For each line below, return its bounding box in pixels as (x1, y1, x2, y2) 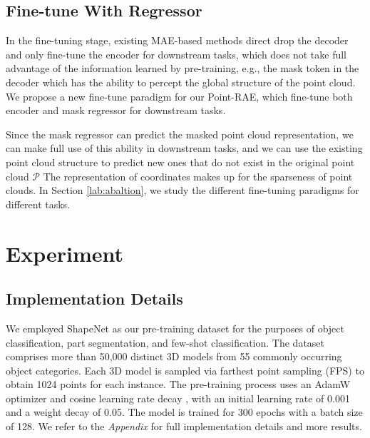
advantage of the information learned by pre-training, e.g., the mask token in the (6, 61, 359, 76)
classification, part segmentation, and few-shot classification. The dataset (6, 335, 325, 350)
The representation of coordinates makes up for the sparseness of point (43, 168, 353, 183)
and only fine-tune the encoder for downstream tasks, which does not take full (6, 46, 346, 61)
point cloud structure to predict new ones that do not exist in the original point (6, 154, 355, 169)
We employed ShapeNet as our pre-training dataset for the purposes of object (6, 320, 344, 335)
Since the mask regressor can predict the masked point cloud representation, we (6, 126, 354, 141)
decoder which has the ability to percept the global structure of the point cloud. (6, 74, 356, 89)
